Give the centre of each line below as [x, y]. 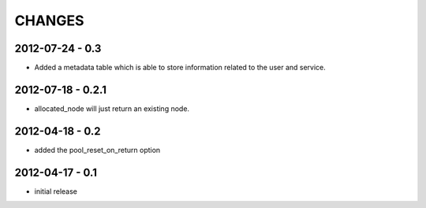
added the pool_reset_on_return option [97, 150]
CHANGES [49, 20]
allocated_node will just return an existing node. [112, 108]
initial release [56, 191]
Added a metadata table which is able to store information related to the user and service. [180, 68]
